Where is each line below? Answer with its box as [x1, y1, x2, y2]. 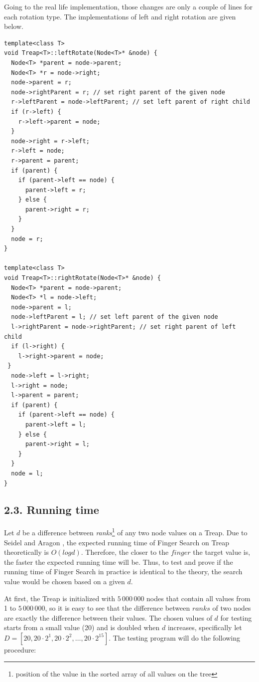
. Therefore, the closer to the [81, 547, 169, 557]
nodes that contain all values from [146, 593, 251, 603]
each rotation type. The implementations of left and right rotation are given [4, 11, 236, 21]
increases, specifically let [167, 622, 242, 633]
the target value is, [193, 547, 251, 557]
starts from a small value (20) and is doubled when [4, 622, 160, 633]
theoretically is [4, 547, 49, 557]
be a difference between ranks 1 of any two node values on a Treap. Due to [22, 526, 248, 537]
